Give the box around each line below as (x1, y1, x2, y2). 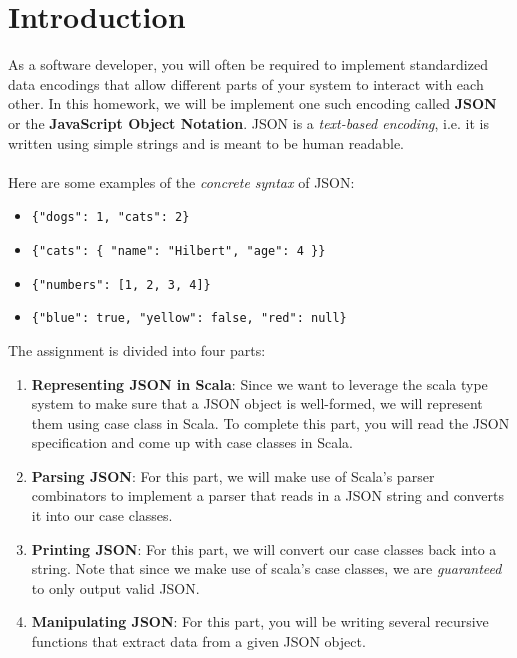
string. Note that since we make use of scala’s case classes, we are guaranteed (31, 558, 502, 579)
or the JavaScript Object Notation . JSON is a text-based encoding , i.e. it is (8, 112, 490, 133)
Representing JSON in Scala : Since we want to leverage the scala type (31, 373, 488, 394)
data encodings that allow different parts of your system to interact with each (8, 73, 484, 94)
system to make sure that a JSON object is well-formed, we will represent (31, 393, 483, 414)
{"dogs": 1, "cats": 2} (31, 210, 190, 225)
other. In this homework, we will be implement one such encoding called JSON (8, 93, 497, 114)
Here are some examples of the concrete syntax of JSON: (8, 171, 355, 192)
